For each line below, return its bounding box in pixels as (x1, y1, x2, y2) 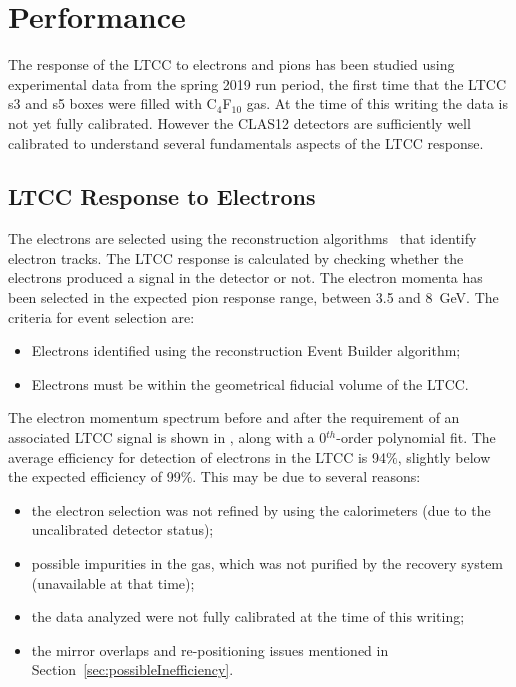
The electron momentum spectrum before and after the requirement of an (8, 407, 460, 428)
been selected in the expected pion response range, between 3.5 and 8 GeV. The (8, 287, 499, 308)
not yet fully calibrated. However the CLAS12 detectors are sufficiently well (8, 112, 471, 133)
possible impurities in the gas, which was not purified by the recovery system (31, 553, 504, 574)
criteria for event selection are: (8, 306, 195, 327)
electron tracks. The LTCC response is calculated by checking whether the (8, 247, 464, 268)
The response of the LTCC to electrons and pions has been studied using (8, 54, 455, 75)
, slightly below (397, 446, 491, 467)
